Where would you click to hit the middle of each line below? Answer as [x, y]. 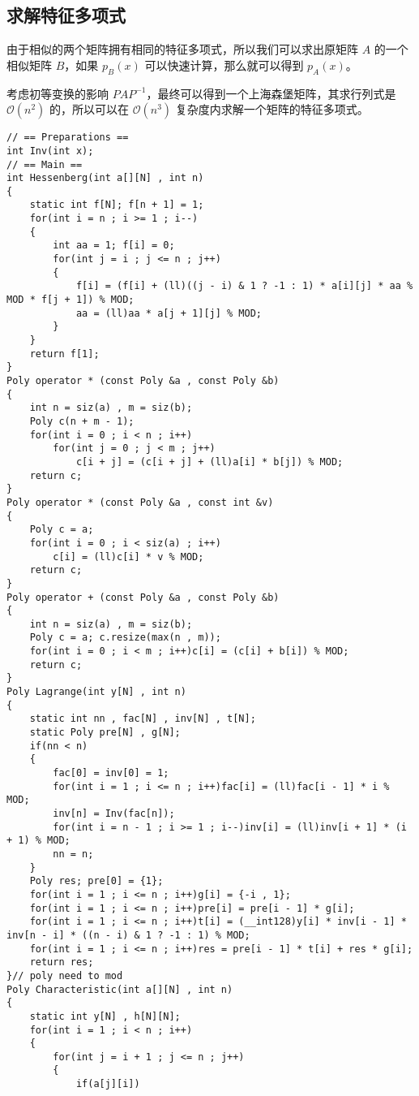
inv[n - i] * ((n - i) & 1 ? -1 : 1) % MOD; [128, 935]
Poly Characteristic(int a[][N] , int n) [120, 989]
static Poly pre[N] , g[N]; [105, 733]
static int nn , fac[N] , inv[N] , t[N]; [143, 719]
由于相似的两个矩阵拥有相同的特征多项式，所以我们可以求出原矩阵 [182, 49]
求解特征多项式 [66, 15]
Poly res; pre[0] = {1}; [96, 881]
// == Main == [45, 164]
